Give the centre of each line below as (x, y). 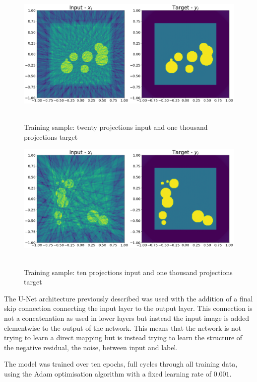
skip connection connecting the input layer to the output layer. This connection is (128, 308)
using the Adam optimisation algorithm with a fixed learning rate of (108, 373)
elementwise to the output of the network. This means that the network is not (123, 328)
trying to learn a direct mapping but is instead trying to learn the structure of (123, 337)
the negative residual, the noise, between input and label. (91, 347)
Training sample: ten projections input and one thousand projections (128, 272)
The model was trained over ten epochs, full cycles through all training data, (121, 364)
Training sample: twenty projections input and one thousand (116, 127)
